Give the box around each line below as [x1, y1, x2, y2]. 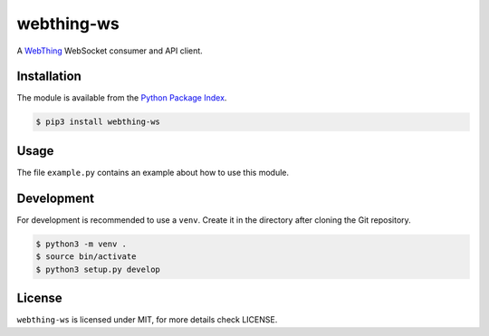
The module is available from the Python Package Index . [16, 92, 227, 103]
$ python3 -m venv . [35, 238, 127, 249]
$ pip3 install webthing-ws [35, 117, 160, 127]
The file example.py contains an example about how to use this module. [16, 167, 290, 178]
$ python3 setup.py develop [35, 264, 160, 274]
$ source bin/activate [35, 252, 137, 262]
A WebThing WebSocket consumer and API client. [16, 45, 203, 56]
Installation [16, 69, 81, 84]
